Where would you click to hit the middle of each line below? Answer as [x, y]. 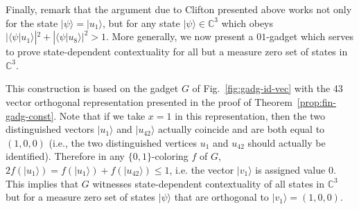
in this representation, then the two [250, 115]
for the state [32, 22]
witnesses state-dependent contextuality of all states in [208, 183]
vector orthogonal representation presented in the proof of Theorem [149, 101]
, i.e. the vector [202, 169]
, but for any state [141, 22]
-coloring [170, 156]
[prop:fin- [316, 101]
